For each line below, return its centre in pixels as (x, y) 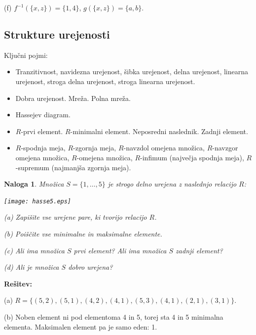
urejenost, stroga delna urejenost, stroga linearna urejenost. (105, 81)
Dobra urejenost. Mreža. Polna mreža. (73, 98)
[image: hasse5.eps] (38, 201)
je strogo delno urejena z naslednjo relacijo (172, 184)
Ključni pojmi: (26, 55)
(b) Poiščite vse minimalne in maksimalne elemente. (83, 233)
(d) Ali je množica (32, 267)
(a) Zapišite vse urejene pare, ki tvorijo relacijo (75, 217)
